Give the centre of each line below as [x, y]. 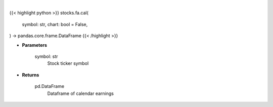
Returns [31, 75]
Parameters [35, 45]
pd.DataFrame [50, 86]
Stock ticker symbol [68, 63]
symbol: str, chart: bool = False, [55, 24]
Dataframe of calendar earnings [80, 93]
